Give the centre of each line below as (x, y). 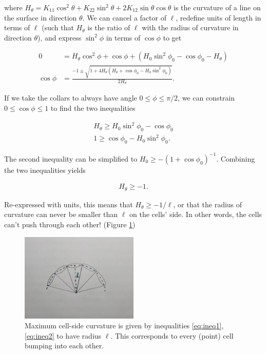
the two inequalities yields (45, 170)
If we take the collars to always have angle (71, 98)
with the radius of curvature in (190, 27)
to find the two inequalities (93, 107)
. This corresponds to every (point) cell (172, 335)
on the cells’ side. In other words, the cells (196, 214)
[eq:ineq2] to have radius (63, 335)
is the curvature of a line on (217, 7)
